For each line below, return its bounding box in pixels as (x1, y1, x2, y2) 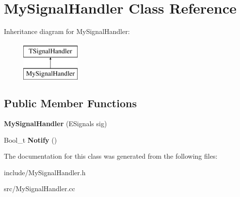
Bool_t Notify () (4, 134, 57, 145)
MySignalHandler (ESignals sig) (4, 118, 107, 129)
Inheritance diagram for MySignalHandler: (4, 26, 130, 36)
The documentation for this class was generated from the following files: (4, 151, 218, 161)
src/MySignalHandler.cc (4, 183, 75, 194)
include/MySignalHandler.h (4, 167, 86, 177)
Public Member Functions (4, 96, 137, 111)
